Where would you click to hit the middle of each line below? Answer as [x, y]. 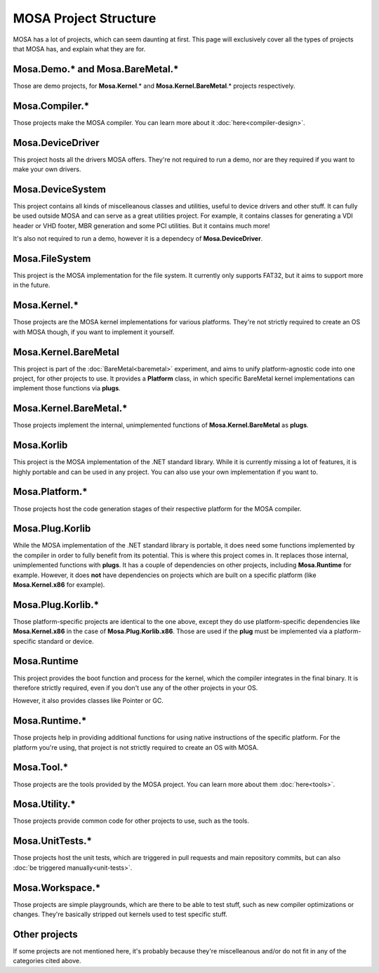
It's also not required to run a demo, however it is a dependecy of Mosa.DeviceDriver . [138, 239]
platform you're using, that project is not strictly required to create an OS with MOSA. [136, 747]
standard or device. [66, 641]
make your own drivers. [47, 169]
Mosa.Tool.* [41, 768]
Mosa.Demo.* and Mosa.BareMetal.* [96, 69]
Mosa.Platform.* [50, 492]
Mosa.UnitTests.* [53, 841]
